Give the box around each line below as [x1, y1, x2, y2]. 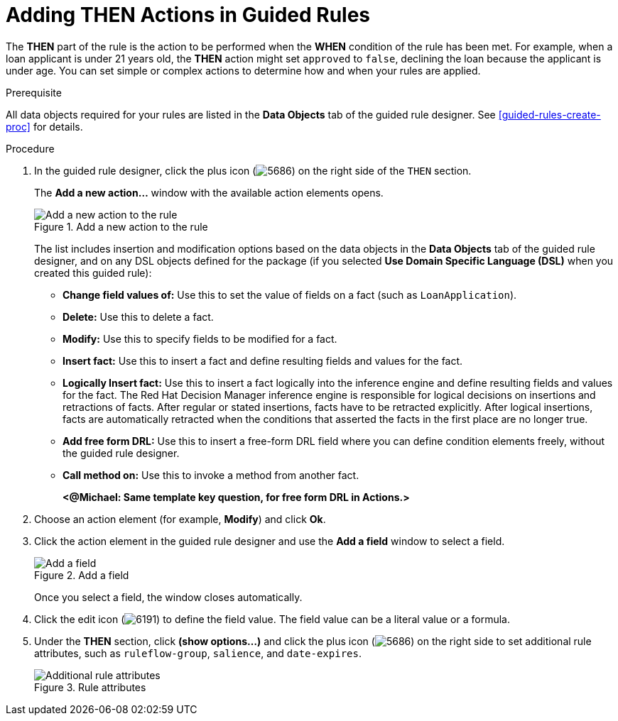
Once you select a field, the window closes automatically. [34, 590, 303, 603]
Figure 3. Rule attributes [34, 681, 146, 693]
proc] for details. [6, 120, 83, 133]
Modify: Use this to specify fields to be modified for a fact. [63, 332, 337, 345]
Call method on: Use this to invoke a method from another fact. [63, 468, 359, 481]
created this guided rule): [34, 266, 152, 279]
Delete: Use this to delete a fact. [63, 310, 214, 323]
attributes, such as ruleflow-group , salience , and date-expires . [34, 646, 362, 659]
